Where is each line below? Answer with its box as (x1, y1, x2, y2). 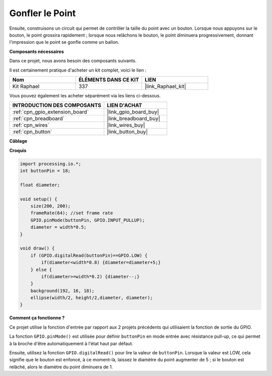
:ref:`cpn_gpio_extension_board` (12, 108, 89, 115)
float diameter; (20, 182, 60, 187)
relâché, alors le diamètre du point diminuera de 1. (9, 363, 113, 370)
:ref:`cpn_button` (12, 129, 52, 136)
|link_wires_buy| (106, 121, 146, 129)
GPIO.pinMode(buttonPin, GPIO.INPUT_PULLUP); (30, 217, 145, 223)
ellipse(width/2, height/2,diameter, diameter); (30, 295, 153, 301)
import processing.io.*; (20, 161, 82, 166)
